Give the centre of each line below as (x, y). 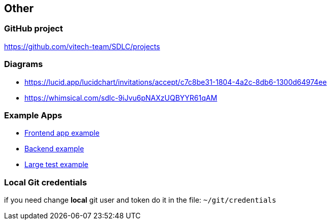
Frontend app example (62, 133)
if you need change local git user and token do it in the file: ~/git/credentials (140, 200)
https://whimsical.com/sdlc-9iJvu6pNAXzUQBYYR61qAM (121, 98)
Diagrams (24, 64)
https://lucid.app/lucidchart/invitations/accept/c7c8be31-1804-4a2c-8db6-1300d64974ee (176, 82)
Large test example (56, 165)
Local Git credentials (46, 182)
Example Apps (33, 115)
